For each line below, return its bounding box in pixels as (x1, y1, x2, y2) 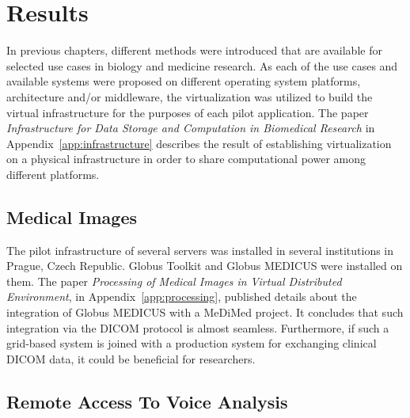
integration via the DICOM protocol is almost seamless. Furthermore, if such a (6, 319, 389, 336)
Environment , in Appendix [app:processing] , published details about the (6, 288, 357, 305)
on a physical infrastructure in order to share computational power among (6, 150, 366, 167)
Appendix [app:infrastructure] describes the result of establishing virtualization (6, 135, 392, 151)
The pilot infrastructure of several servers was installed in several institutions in (6, 241, 394, 258)
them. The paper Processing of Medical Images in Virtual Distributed (6, 272, 342, 289)
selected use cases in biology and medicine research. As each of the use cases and (6, 57, 398, 74)
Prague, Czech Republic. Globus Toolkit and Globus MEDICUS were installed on (6, 257, 403, 274)
